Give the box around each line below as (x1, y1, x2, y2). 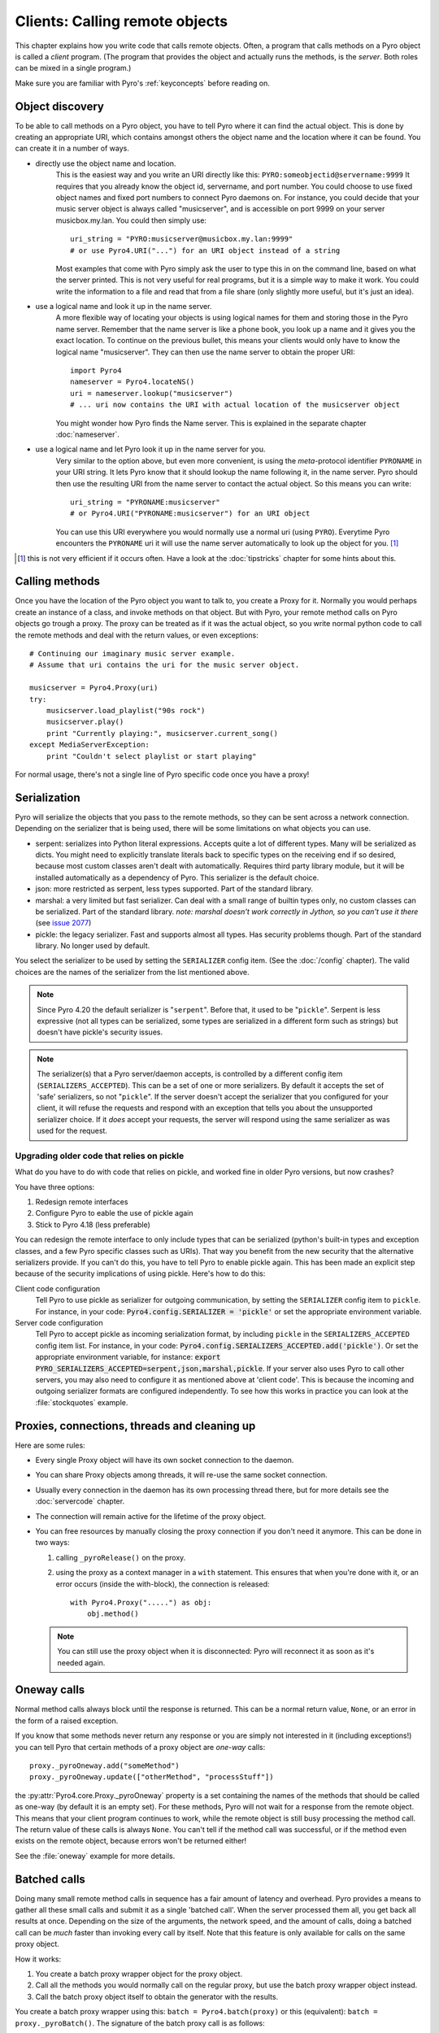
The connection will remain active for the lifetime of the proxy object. (35, 1511, 267, 1521)
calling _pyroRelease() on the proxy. (55, 1552, 186, 1562)
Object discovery (15, 99, 105, 113)
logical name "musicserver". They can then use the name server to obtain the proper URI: (55, 346, 355, 357)
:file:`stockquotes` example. (35, 1397, 128, 1407)
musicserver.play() (46, 717, 124, 727)
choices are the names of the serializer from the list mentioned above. (15, 967, 250, 977)
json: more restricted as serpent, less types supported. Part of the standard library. (35, 884, 313, 894)
